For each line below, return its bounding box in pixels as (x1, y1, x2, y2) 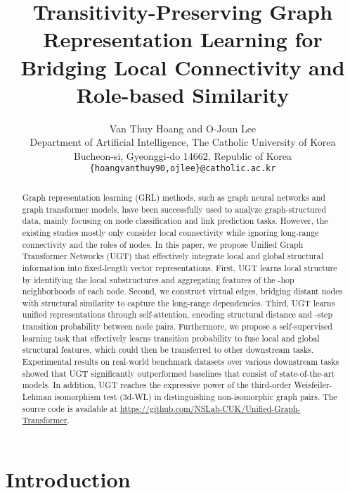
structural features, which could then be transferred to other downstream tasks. (22, 344, 313, 356)
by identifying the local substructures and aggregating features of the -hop (22, 273, 294, 285)
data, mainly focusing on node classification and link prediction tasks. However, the (22, 215, 328, 227)
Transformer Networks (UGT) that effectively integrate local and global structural (22, 250, 324, 262)
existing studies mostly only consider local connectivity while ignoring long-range (22, 226, 319, 238)
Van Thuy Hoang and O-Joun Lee (109, 120, 257, 135)
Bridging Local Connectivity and (20, 52, 345, 81)
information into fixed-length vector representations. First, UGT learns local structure (22, 261, 337, 273)
